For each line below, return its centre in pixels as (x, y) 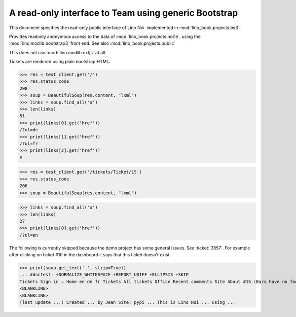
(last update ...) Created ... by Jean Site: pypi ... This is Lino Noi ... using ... (128, 302)
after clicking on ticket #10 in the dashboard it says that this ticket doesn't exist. (90, 255)
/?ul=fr (29, 144)
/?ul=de (29, 130)
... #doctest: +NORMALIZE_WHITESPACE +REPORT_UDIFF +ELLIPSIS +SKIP (104, 275)
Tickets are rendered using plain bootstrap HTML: (60, 62)
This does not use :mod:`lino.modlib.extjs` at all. (58, 52)
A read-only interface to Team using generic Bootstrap (124, 13)
